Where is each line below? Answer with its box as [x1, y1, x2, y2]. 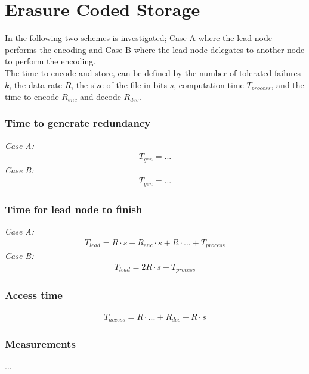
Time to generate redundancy [5, 116, 151, 130]
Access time [5, 288, 63, 303]
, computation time [174, 78, 244, 91]
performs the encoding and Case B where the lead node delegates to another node [5, 43, 305, 55]
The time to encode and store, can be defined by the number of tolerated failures [5, 66, 301, 79]
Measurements [5, 336, 76, 351]
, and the [271, 78, 304, 91]
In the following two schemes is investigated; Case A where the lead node [5, 32, 272, 44]
